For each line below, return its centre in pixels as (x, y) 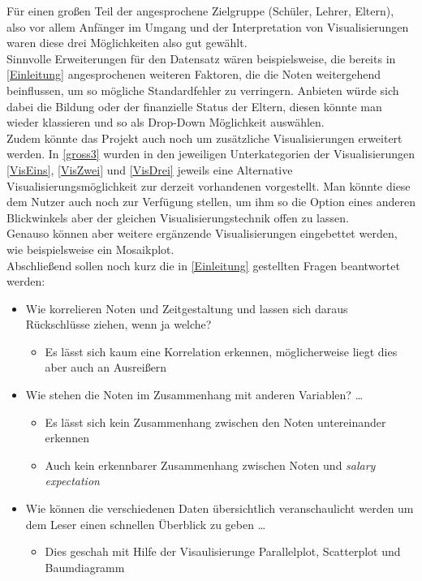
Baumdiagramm (85, 567)
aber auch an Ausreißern (106, 367)
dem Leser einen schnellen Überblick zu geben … (146, 524)
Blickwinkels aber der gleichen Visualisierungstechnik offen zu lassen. (178, 217)
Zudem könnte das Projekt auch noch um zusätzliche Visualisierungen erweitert (205, 138)
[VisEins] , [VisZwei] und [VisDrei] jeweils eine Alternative (150, 169)
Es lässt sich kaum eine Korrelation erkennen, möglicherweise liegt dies (221, 351)
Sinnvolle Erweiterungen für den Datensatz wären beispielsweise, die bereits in (201, 58)
